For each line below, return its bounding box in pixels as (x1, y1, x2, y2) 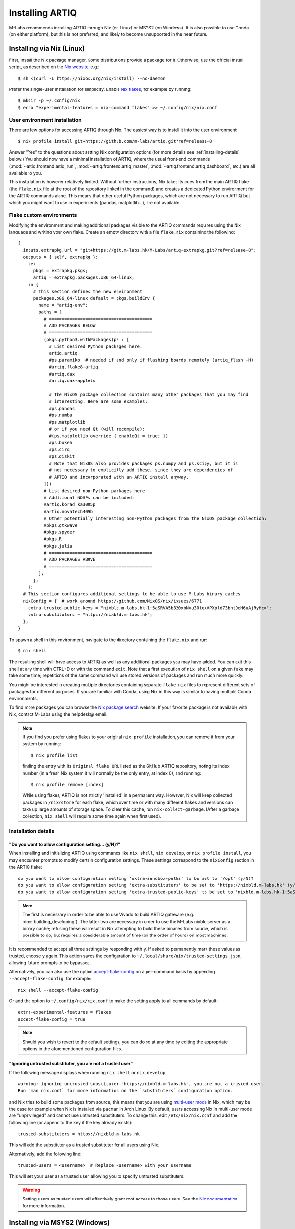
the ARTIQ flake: (9, 864, 43, 870)
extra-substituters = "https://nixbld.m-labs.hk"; (28, 612, 153, 617)
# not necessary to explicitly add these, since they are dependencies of (49, 468, 233, 473)
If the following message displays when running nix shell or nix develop (9, 1070, 166, 1076)
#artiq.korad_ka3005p (43, 502, 96, 507)
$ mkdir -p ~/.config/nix (18, 98, 81, 103)
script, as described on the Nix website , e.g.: (9, 64, 100, 70)
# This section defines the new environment (33, 289, 143, 294)
